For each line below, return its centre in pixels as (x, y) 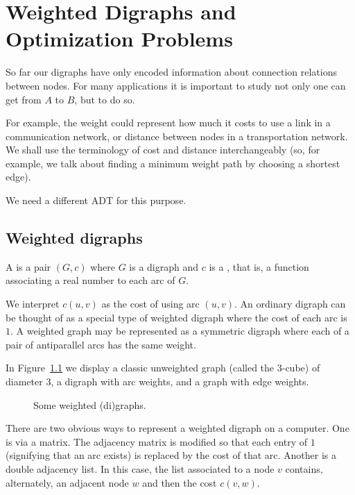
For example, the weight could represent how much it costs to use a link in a (168, 123)
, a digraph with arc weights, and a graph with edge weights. (180, 381)
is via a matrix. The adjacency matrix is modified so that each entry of (157, 441)
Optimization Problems (119, 39)
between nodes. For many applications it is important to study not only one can (176, 85)
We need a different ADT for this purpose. (96, 200)
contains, (304, 468)
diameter (24, 381)
